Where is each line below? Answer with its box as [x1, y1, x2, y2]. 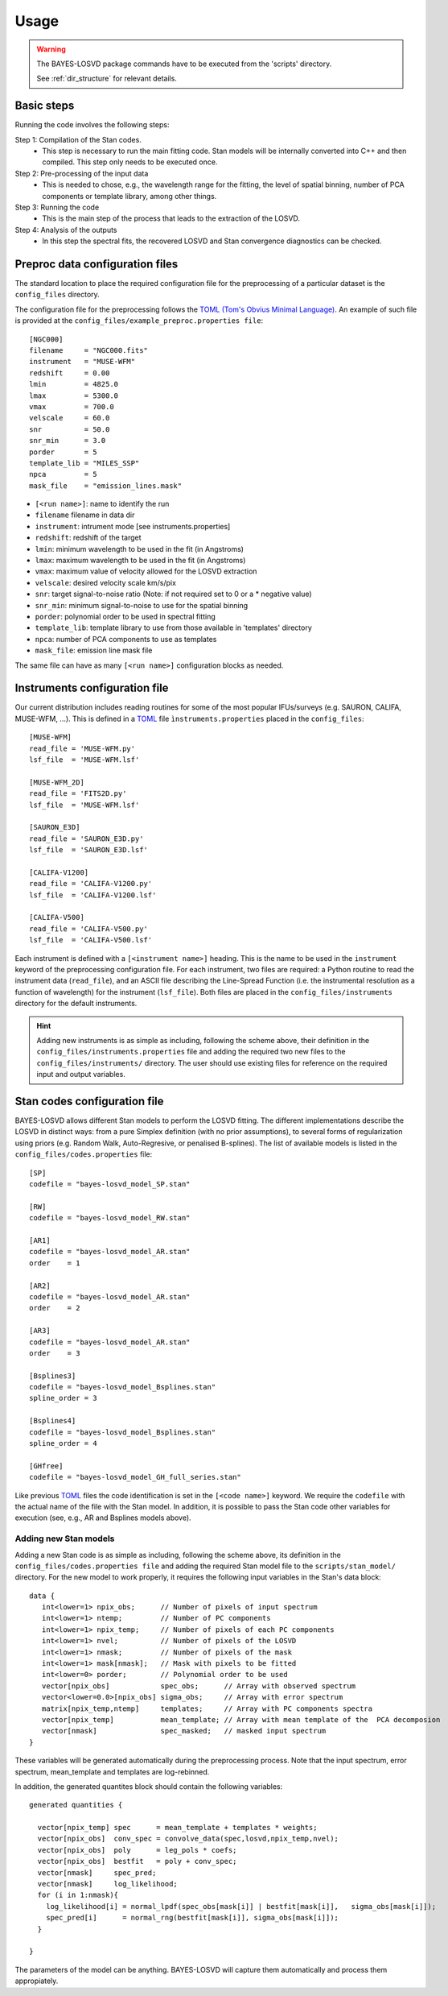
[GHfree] [29, 1461, 64, 1470]
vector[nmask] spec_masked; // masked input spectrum [41, 1726, 327, 1736]
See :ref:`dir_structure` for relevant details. [36, 73, 177, 84]
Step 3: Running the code [14, 202, 100, 212]
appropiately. [14, 1976, 59, 1986]
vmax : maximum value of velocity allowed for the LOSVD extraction [35, 566, 257, 576]
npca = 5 [29, 470, 97, 479]
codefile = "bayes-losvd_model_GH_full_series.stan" [29, 1472, 241, 1482]
